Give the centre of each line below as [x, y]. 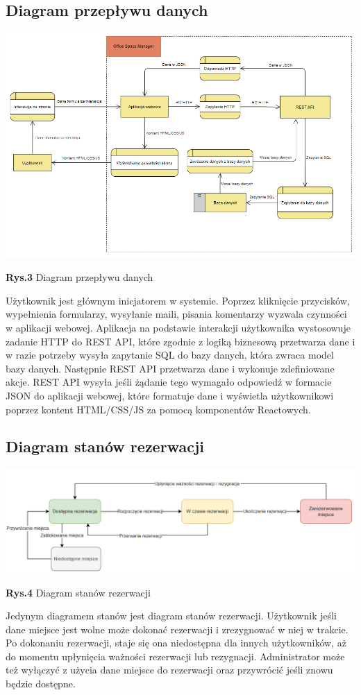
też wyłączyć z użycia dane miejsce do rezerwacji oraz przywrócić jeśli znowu [169, 670]
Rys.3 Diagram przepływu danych [79, 277]
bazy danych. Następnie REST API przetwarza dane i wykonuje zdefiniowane [170, 368]
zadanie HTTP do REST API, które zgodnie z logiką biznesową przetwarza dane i [180, 341]
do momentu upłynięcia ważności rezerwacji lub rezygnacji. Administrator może [175, 656]
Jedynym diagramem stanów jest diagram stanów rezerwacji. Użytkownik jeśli [171, 616]
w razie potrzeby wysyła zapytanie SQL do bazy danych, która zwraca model [170, 355]
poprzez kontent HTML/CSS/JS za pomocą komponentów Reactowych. [158, 409]
